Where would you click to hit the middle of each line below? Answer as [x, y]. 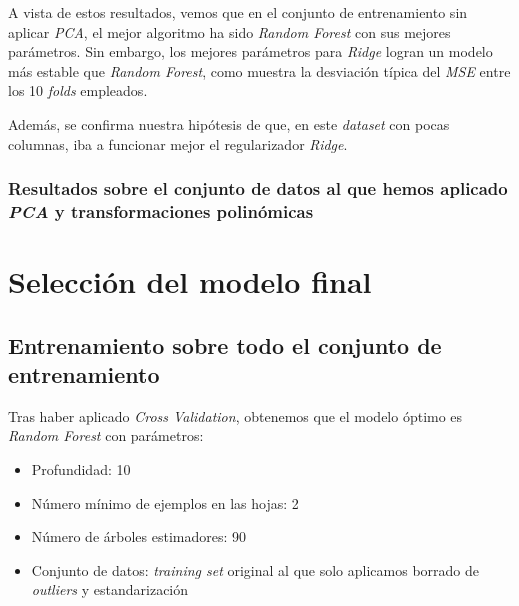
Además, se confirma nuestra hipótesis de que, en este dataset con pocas [229, 123]
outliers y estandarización [110, 589]
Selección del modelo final [190, 281]
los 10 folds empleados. [78, 90]
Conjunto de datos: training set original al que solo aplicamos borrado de [255, 569]
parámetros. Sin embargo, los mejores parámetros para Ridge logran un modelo [250, 51]
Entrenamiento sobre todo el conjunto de [225, 344]
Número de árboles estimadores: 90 [139, 536]
